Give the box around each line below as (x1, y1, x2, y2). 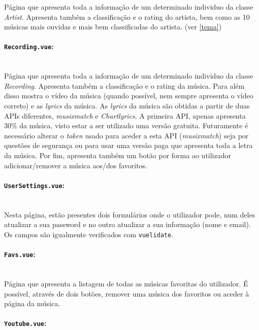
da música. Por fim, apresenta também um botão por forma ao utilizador (4, 150, 231, 160)
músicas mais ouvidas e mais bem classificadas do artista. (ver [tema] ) (4, 21, 222, 32)
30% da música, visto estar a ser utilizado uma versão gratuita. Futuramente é (4, 120, 248, 131)
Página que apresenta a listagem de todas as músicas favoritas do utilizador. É (4, 278, 248, 288)
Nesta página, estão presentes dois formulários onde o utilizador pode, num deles (4, 209, 255, 219)
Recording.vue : (4, 41, 54, 52)
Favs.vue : (4, 249, 36, 260)
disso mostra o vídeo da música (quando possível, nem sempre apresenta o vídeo (4, 90, 253, 101)
